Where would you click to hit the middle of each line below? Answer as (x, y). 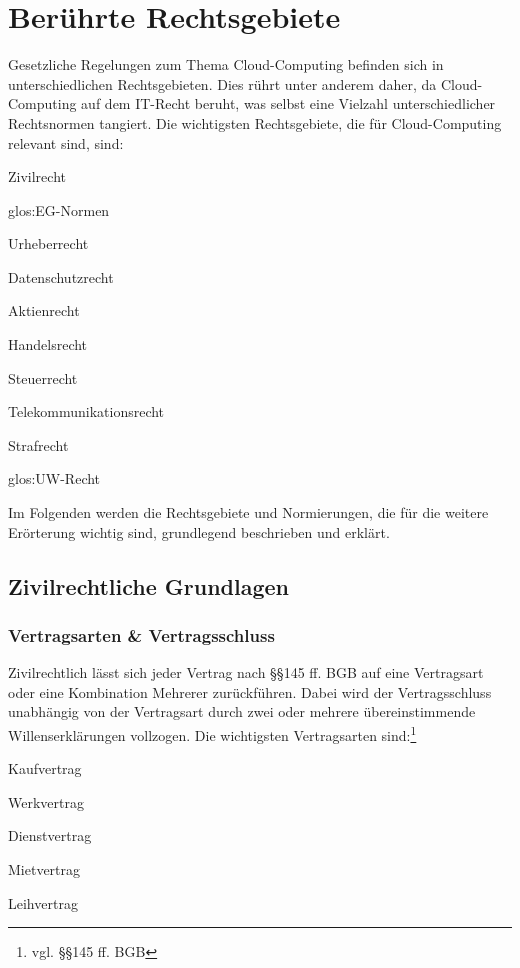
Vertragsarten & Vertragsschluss (141, 634)
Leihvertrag (43, 902)
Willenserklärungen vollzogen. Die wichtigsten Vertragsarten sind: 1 (212, 733)
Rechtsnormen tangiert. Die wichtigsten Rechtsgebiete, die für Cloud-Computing (255, 122)
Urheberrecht (48, 243)
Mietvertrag (44, 869)
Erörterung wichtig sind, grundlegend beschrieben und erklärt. (199, 531)
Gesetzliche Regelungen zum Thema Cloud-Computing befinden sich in (226, 64)
